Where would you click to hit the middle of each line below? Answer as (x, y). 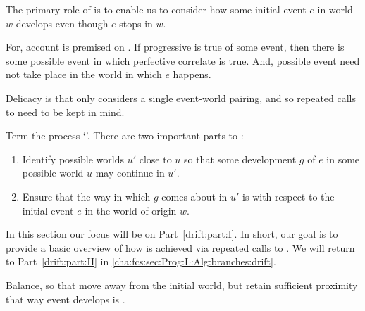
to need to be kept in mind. (65, 112)
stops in (136, 23)
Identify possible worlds (73, 159)
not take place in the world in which (84, 74)
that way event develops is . (66, 299)
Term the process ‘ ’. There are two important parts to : (125, 135)
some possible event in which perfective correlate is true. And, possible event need (183, 60)
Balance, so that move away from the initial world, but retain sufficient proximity (182, 285)
